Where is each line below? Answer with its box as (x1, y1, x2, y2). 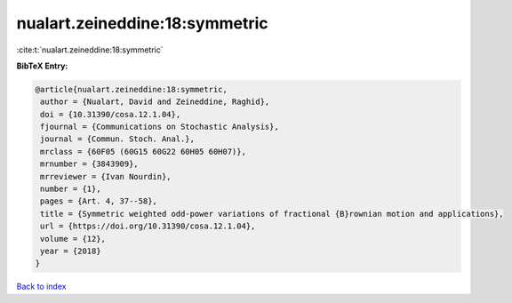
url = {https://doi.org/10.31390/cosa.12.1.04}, (40, 221, 256, 231)
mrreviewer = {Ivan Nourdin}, (40, 171, 172, 181)
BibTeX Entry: (16, 60, 68, 71)
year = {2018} (40, 246, 101, 256)
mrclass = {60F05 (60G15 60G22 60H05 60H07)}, (40, 147, 246, 156)
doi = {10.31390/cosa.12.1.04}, (40, 109, 181, 119)
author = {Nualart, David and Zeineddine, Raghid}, (40, 97, 270, 107)
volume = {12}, (40, 234, 107, 243)
